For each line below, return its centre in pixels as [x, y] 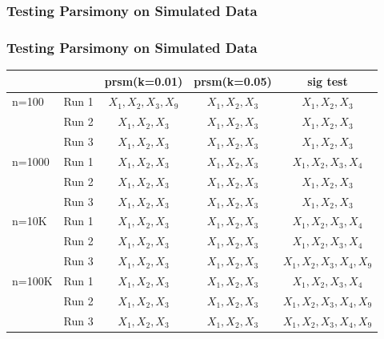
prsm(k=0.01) [144, 81]
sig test [328, 81]
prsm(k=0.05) [233, 81]
